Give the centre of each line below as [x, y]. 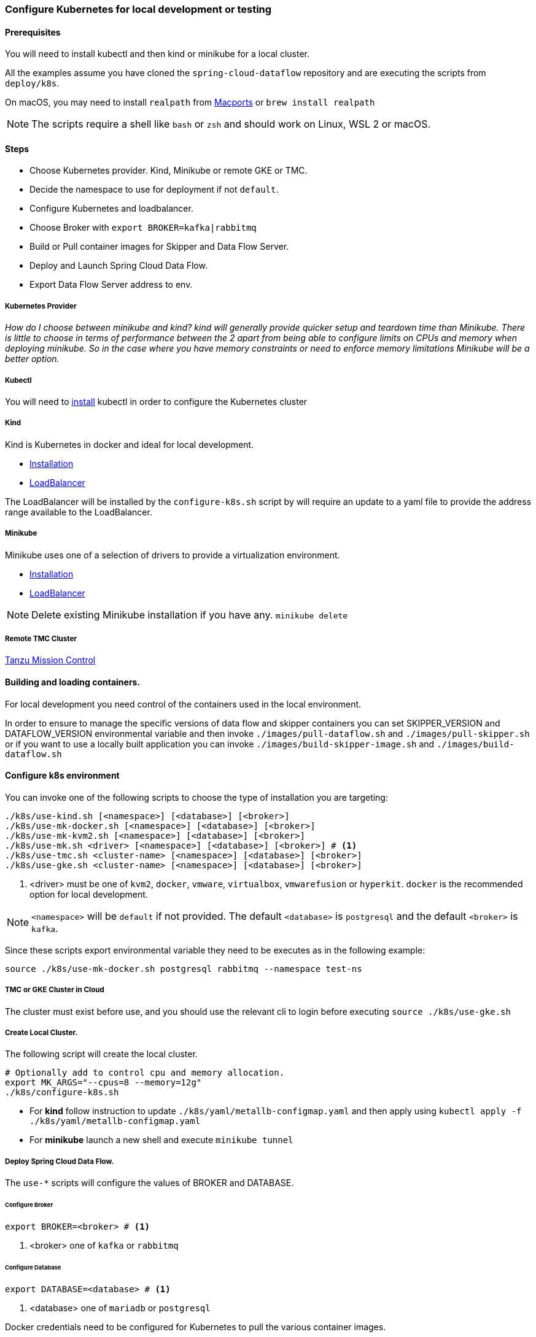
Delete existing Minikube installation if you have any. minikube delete [190, 615]
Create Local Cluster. [41, 1032]
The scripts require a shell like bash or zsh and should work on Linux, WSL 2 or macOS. [231, 124]
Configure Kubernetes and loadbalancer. [111, 209]
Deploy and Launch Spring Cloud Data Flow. [118, 266]
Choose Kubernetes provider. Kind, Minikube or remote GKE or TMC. [169, 171]
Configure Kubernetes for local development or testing [138, 9]
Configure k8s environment [62, 776]
